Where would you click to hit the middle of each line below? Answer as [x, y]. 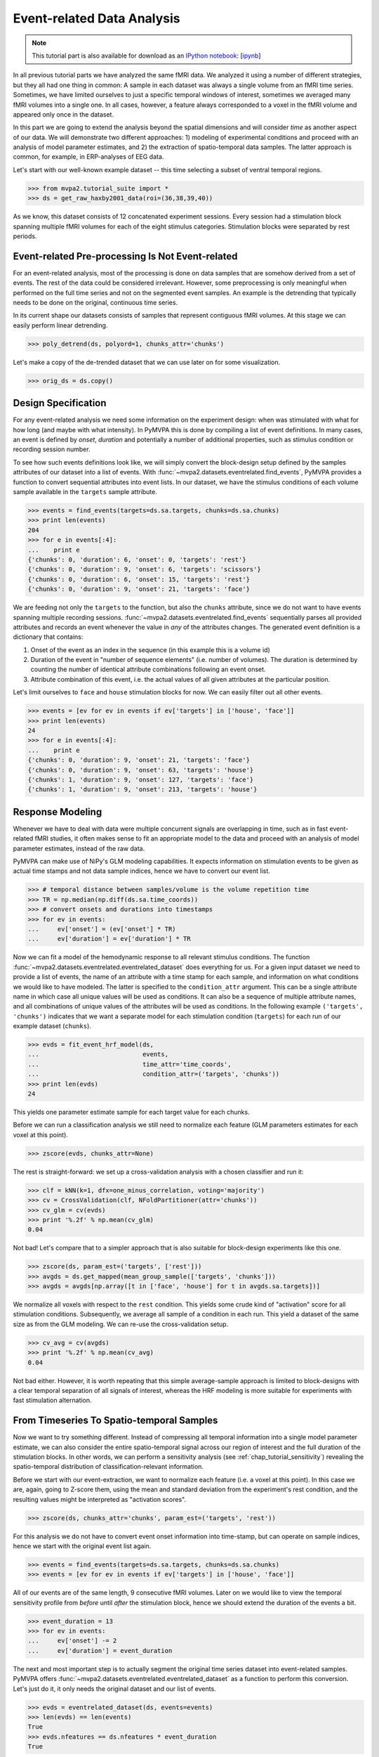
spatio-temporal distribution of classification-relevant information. [108, 1467]
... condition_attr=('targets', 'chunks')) [154, 1074]
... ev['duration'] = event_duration [100, 1651]
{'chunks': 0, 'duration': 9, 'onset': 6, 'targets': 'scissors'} [144, 570]
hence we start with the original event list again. [82, 1545]
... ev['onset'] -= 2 [72, 1641]
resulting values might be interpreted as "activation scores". [99, 1499]
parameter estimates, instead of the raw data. [79, 848]
